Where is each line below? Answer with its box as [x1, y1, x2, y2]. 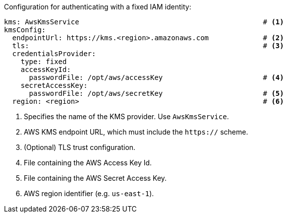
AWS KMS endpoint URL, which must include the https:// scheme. [24, 128, 248, 136]
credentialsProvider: [12, 50, 96, 58]
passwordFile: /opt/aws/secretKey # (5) [29, 89, 284, 97]
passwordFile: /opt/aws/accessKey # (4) [29, 73, 284, 81]
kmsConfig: [4, 26, 46, 34]
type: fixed [20, 58, 67, 66]
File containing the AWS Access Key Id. [24, 158, 152, 167]
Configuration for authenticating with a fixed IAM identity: [4, 2, 191, 11]
